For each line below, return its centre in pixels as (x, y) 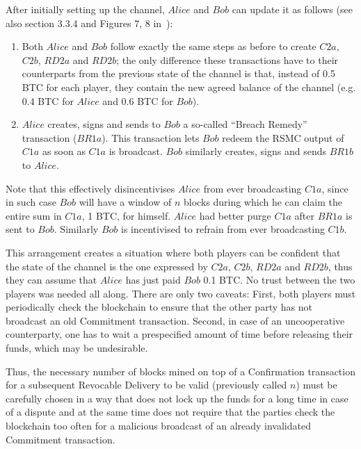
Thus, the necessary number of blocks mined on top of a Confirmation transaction (180, 371)
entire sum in (34, 215)
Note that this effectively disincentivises (90, 188)
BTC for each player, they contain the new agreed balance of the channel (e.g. (189, 87)
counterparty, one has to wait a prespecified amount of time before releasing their (179, 334)
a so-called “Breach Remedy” (245, 124)
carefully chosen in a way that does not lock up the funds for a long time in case (177, 398)
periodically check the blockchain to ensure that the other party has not (159, 307)
